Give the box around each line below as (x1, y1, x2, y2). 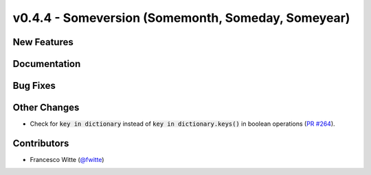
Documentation (12, 58, 81, 70)
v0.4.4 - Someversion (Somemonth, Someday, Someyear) (12, 10, 350, 25)
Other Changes (12, 102, 80, 113)
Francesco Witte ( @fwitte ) (30, 156, 104, 164)
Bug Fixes (12, 80, 56, 92)
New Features (12, 36, 74, 48)
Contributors (12, 137, 69, 149)
